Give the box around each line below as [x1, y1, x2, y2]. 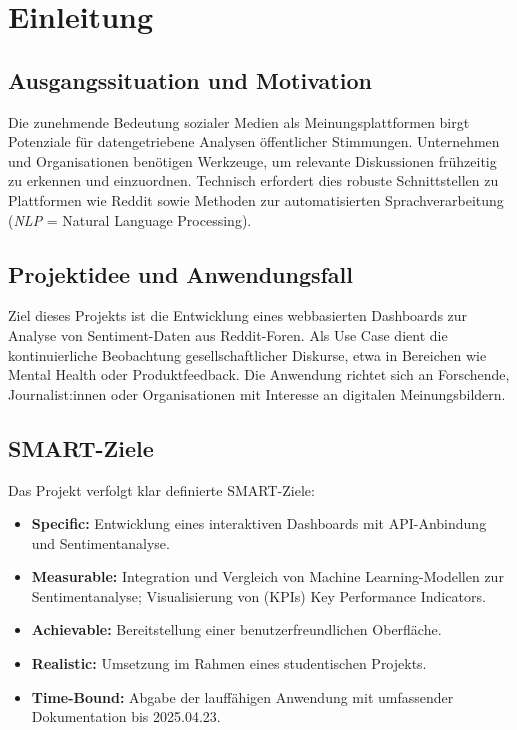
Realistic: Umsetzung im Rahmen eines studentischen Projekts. [31, 653, 427, 674]
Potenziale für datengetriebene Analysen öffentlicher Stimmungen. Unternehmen [8, 131, 500, 152]
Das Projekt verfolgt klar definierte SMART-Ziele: [8, 479, 315, 500]
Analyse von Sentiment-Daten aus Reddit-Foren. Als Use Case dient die [8, 324, 448, 345]
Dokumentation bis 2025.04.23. [31, 706, 221, 727]
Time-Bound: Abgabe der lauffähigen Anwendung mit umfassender [31, 686, 454, 707]
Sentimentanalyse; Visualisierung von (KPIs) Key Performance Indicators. [31, 585, 486, 606]
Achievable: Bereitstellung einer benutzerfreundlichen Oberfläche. [31, 619, 442, 640]
